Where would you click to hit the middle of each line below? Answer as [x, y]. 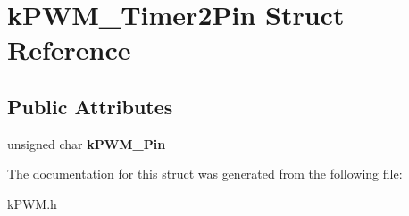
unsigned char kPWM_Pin [87, 143]
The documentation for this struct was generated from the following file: [205, 174]
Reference [69, 50]
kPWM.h [32, 203]
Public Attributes [90, 106]
